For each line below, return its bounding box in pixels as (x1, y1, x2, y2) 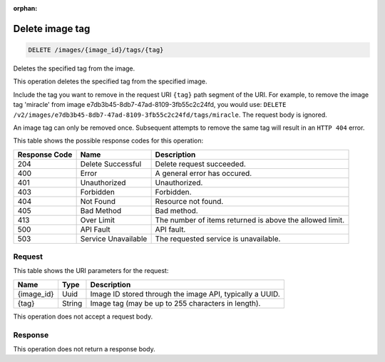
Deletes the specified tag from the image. (13, 64, 135, 73)
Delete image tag (13, 22, 91, 35)
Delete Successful (80, 159, 142, 169)
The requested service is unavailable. (155, 234, 281, 244)
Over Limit (80, 214, 115, 224)
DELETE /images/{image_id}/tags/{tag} (28, 46, 164, 53)
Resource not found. (155, 196, 224, 206)
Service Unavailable (80, 234, 148, 244)
